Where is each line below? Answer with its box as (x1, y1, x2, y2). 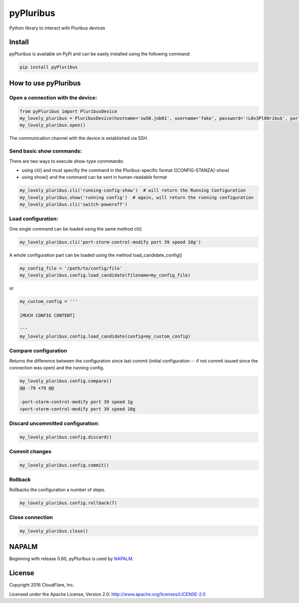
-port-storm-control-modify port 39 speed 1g (19, 399, 133, 405)
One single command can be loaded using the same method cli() (9, 226, 142, 232)
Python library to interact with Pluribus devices (9, 25, 106, 31)
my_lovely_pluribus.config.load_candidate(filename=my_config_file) (19, 273, 191, 278)
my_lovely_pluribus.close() (19, 528, 88, 534)
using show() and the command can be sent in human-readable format (21, 174, 167, 180)
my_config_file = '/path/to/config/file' (19, 265, 123, 271)
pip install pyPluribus (19, 64, 78, 70)
